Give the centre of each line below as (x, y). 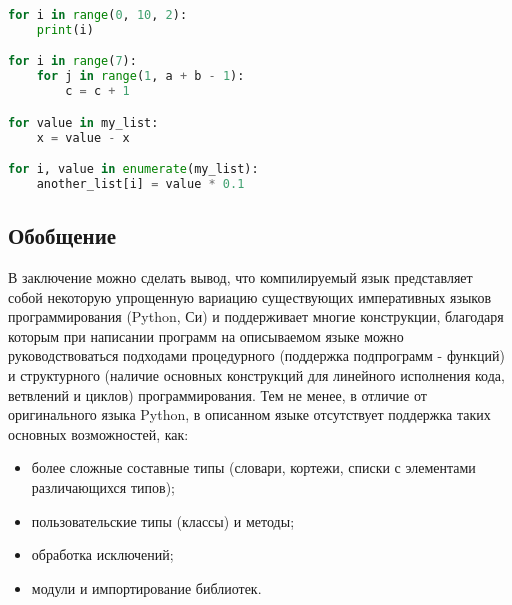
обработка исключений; (102, 554)
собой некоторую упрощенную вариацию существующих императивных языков (250, 296)
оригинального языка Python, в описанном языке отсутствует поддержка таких (249, 414)
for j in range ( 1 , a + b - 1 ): (140, 76)
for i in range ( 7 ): (72, 61)
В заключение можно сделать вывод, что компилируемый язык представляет (240, 277)
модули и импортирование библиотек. (146, 587)
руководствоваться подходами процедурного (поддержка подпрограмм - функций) (256, 355)
